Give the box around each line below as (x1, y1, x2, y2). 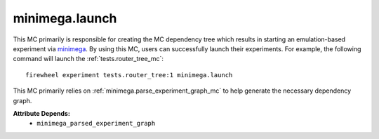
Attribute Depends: (13, 109, 70, 117)
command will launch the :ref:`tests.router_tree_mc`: (13, 55, 164, 63)
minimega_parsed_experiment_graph (36, 119, 156, 128)
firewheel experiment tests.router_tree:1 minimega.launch (25, 71, 233, 79)
